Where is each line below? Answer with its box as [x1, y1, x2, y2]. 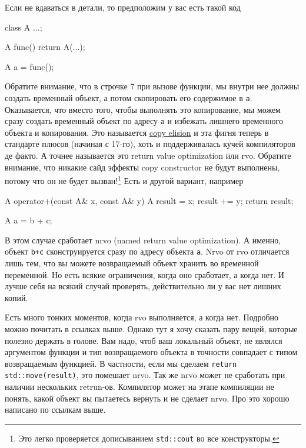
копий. [5, 291, 28, 303]
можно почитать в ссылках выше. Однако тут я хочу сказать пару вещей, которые [5, 322, 298, 335]
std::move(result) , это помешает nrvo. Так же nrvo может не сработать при [5, 369, 285, 381]
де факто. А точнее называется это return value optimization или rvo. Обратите [5, 149, 291, 162]
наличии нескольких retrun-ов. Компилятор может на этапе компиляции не [5, 380, 274, 392]
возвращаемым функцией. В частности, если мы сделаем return [5, 357, 237, 369]
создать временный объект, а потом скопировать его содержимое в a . [5, 91, 252, 103]
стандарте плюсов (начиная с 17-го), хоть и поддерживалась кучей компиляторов [5, 138, 295, 150]
